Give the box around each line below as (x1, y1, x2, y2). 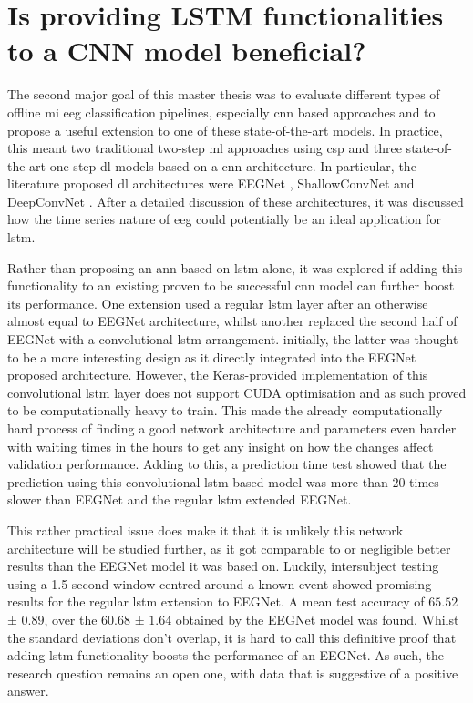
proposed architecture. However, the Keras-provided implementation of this (7, 365, 428, 384)
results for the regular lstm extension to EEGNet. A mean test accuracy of (7, 592, 425, 611)
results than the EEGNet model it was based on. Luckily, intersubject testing (7, 556, 439, 576)
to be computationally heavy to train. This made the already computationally (7, 401, 443, 420)
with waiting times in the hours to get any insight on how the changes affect (7, 436, 434, 455)
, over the (44, 609, 98, 628)
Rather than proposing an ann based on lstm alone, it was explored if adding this (7, 258, 463, 277)
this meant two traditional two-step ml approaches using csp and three (7, 138, 402, 158)
